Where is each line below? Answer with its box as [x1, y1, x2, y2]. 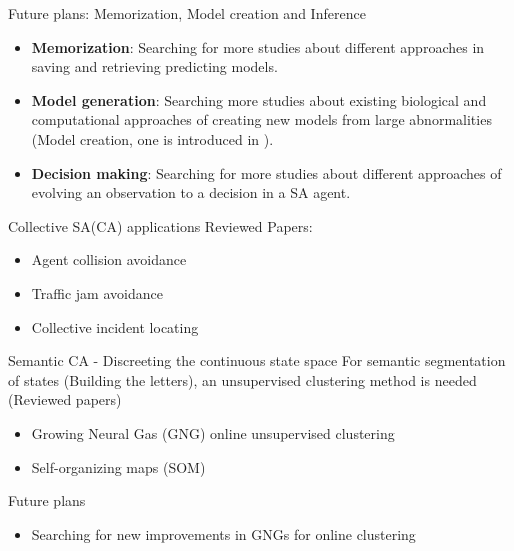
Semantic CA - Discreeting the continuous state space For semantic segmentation [8, 350, 506, 371]
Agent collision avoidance [31, 249, 187, 270]
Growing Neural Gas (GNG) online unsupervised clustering [31, 422, 395, 443]
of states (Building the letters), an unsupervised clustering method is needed [8, 369, 477, 390]
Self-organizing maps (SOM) [31, 456, 206, 477]
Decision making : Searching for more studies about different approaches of [31, 162, 502, 183]
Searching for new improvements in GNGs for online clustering [31, 523, 416, 544]
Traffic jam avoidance [31, 282, 163, 303]
